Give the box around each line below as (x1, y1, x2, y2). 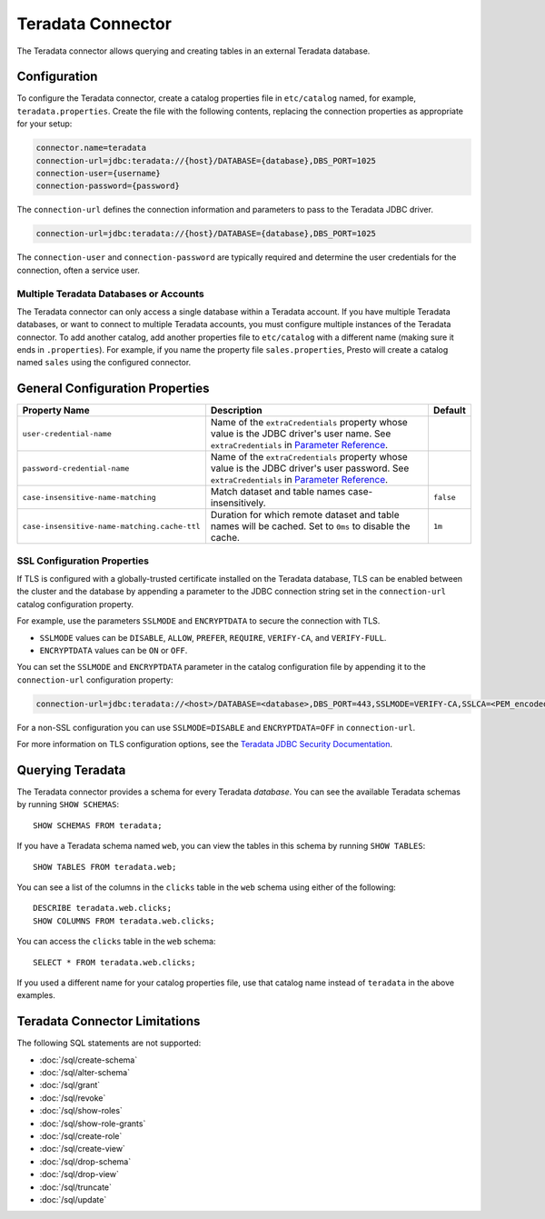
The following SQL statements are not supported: (16, 1037, 202, 1049)
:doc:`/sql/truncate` (39, 1182, 113, 1193)
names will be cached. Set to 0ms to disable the (210, 520, 411, 533)
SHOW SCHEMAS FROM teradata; (33, 820, 163, 831)
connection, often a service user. (16, 265, 141, 275)
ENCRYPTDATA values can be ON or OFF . (39, 645, 188, 656)
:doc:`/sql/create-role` (39, 1131, 123, 1142)
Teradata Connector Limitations (16, 1014, 201, 1029)
